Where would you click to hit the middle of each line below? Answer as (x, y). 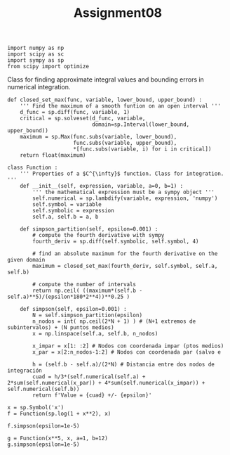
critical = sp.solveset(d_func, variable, (83, 118)
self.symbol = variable (67, 205)
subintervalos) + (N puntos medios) (61, 328)
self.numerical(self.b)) (43, 389)
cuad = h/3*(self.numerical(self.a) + (89, 377)
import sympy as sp (36, 60)
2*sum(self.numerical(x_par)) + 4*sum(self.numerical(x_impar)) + (106, 383)
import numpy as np (36, 48)
